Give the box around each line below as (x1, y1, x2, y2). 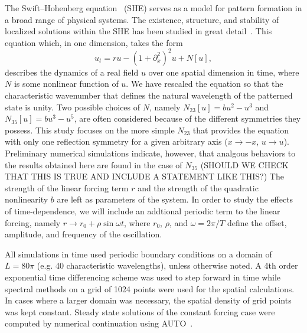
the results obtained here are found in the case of (5, 158, 182, 171)
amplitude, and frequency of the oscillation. (5, 228, 162, 240)
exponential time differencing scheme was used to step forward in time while (5, 270, 281, 283)
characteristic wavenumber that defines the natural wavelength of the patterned (5, 89, 293, 102)
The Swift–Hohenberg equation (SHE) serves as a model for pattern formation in (5, 2, 302, 14)
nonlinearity (5, 193, 48, 205)
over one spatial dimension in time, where (148, 66, 299, 78)
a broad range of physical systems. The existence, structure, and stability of (5, 13, 279, 25)
